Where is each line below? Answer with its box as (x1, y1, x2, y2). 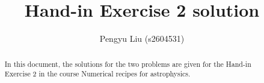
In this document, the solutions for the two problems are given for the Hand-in (4, 59, 251, 69)
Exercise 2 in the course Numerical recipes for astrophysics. (4, 69, 191, 79)
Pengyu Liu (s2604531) (99, 32, 185, 45)
